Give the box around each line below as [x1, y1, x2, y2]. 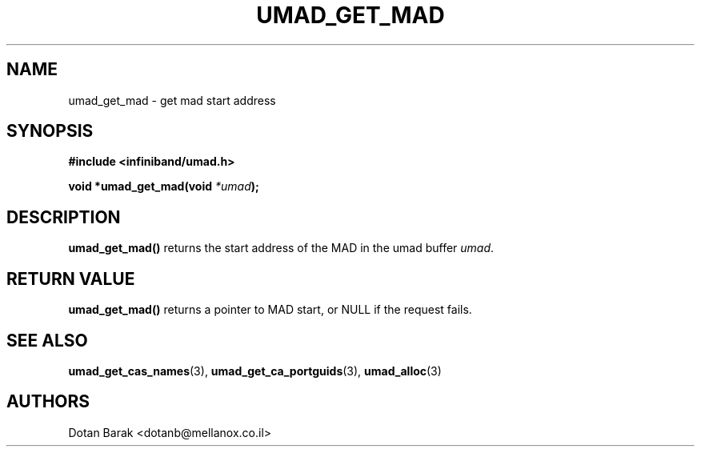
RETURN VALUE [6, 268, 135, 289]
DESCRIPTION [6, 206, 121, 227]
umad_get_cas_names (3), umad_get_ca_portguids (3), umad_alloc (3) [68, 363, 442, 378]
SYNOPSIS [6, 121, 94, 142]
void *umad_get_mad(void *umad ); [68, 179, 259, 194]
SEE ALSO [6, 330, 88, 351]
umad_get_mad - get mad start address [68, 93, 276, 107]
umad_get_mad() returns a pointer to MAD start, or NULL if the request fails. [68, 303, 472, 317]
